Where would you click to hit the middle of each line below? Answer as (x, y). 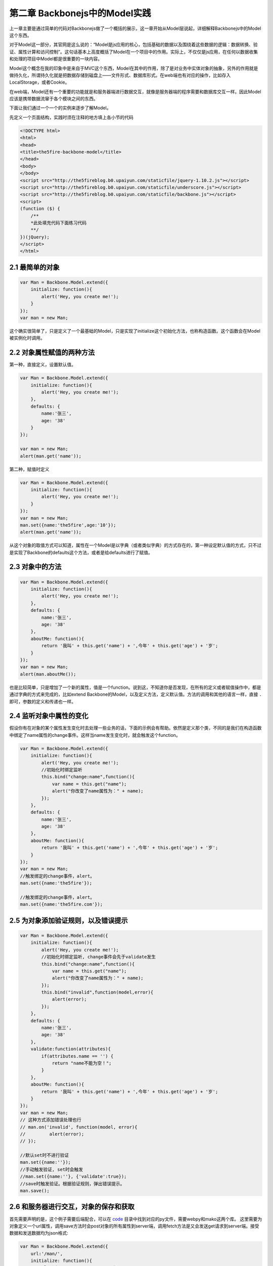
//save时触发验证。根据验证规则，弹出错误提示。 (72, 1183)
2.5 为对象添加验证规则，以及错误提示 (69, 920)
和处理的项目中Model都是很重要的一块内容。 (56, 59)
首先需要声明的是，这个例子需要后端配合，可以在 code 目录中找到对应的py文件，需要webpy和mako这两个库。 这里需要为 (136, 1219)
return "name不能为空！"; (82, 1063)
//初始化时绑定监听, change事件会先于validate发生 (99, 957)
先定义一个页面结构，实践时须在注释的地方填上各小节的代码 (71, 117)
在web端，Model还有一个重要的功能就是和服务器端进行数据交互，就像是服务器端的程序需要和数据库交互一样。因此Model (135, 92)
